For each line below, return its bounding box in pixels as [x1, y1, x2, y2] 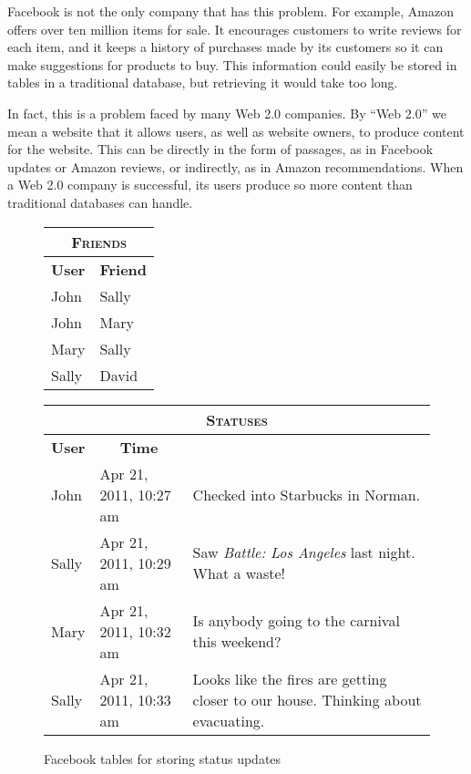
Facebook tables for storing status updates [44, 748, 282, 768]
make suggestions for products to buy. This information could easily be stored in [7, 55, 457, 74]
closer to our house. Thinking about [192, 688, 422, 710]
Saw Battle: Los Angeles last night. [192, 542, 415, 563]
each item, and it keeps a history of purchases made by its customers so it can [7, 37, 444, 57]
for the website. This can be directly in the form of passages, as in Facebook [7, 139, 434, 159]
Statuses [206, 408, 268, 430]
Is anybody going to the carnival [192, 610, 400, 632]
